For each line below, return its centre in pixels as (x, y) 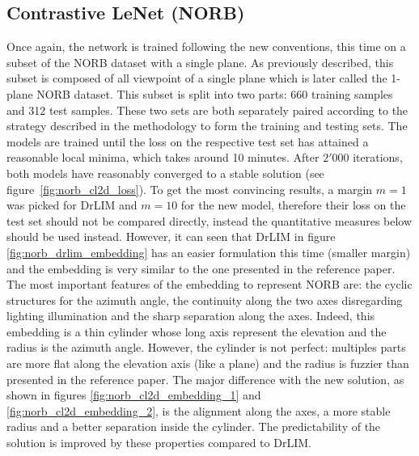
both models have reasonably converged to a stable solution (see (165, 173)
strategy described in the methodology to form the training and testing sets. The (207, 126)
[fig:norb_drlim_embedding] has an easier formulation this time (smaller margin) (209, 252)
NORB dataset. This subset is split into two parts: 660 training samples (215, 93)
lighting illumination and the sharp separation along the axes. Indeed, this (191, 316)
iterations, (378, 157)
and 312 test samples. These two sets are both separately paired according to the (207, 110)
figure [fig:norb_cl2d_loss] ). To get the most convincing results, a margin (190, 189)
